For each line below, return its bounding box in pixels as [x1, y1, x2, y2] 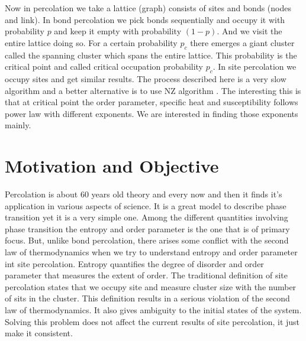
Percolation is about [5, 188, 78, 200]
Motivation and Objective [5, 154, 219, 178]
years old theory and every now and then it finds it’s [91, 188, 282, 200]
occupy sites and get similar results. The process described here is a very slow [5, 72, 286, 85]
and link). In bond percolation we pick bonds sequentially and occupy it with [5, 13, 285, 25]
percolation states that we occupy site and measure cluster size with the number [5, 280, 297, 293]
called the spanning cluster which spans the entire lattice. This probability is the [5, 48, 297, 61]
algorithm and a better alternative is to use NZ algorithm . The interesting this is [5, 84, 301, 96]
